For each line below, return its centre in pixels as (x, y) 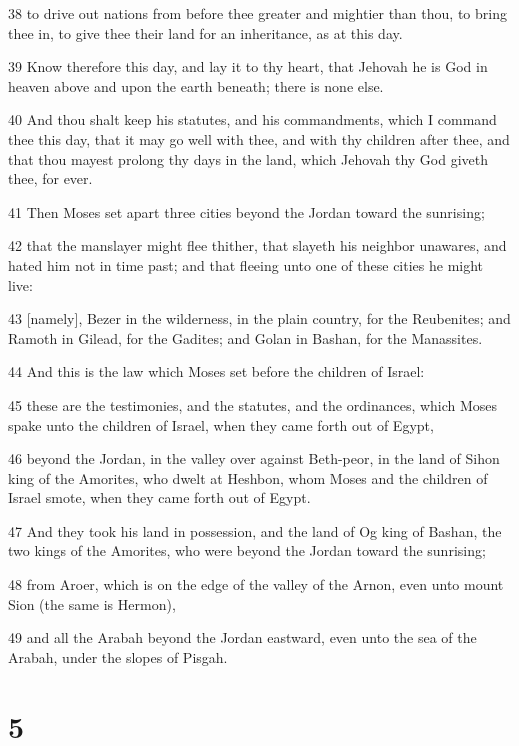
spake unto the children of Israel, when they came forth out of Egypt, (221, 424)
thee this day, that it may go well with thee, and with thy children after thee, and (259, 138)
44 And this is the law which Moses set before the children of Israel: (216, 371)
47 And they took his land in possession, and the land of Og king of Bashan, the (255, 530)
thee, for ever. (50, 178)
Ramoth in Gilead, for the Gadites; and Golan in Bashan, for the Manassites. (245, 337)
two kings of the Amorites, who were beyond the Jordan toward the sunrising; (247, 550)
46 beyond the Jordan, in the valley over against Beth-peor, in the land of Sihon (254, 458)
